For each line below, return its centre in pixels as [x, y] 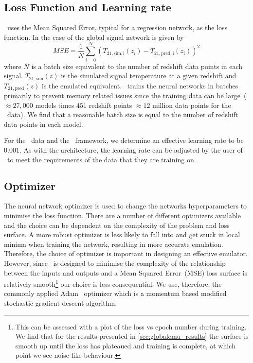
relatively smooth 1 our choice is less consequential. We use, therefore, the [113, 283]
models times [55, 105]
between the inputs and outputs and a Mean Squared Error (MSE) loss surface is [126, 272]
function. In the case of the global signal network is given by [94, 37]
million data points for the [192, 105]
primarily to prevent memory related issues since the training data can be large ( [125, 95]
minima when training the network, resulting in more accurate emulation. [114, 244]
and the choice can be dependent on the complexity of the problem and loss [117, 225]
